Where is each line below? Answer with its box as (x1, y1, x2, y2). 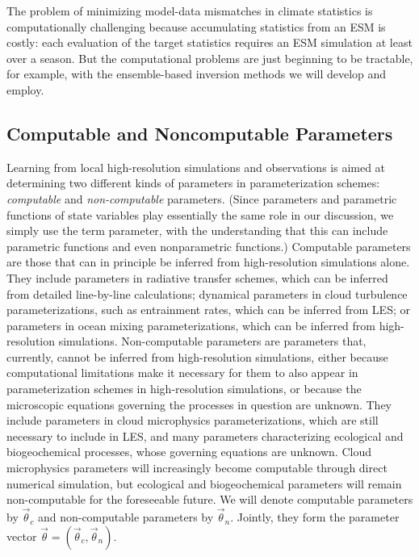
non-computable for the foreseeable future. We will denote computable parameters (6, 491, 413, 508)
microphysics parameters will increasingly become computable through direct (6, 459, 388, 476)
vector (6, 527, 37, 544)
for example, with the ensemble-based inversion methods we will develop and (6, 65, 387, 82)
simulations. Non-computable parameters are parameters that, (58, 333, 367, 350)
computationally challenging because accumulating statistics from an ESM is (6, 18, 386, 35)
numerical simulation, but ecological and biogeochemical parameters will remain (6, 475, 402, 492)
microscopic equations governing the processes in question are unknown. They (6, 396, 392, 413)
